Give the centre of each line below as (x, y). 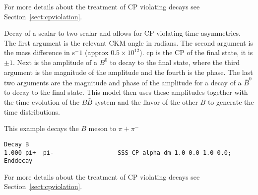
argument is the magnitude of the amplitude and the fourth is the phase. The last (129, 72)
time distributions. (32, 111)
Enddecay (18, 161)
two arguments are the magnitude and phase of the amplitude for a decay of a (123, 82)
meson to (102, 128)
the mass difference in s (39, 52)
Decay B (17, 144)
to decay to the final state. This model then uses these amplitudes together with (126, 92)
